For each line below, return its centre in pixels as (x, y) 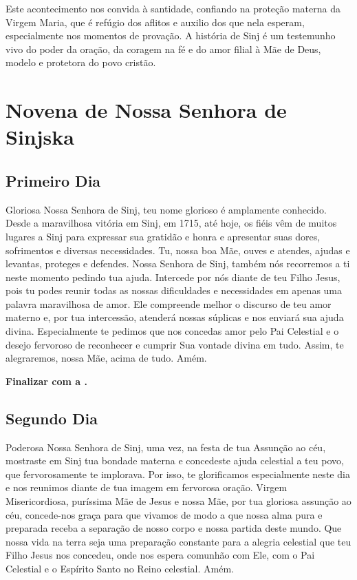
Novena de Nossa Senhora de (146, 110)
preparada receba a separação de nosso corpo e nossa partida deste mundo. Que (174, 528)
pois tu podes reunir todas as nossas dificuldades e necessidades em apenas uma (174, 290)
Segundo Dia (52, 418)
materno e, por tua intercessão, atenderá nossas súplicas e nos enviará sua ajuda (175, 317)
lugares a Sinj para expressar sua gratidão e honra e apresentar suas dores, (163, 236)
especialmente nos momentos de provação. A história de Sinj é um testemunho (171, 35)
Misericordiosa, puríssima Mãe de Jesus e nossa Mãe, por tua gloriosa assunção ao (178, 501)
